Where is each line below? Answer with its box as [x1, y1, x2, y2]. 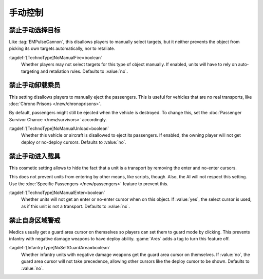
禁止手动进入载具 [9, 152, 60, 160]
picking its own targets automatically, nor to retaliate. [9, 45, 115, 51]
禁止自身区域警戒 [9, 216, 60, 224]
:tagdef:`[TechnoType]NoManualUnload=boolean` [9, 126, 109, 131]
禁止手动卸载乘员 [9, 81, 60, 89]
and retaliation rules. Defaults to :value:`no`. [40, 68, 128, 74]
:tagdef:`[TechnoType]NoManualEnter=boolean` [9, 190, 106, 195]
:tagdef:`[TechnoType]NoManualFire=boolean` [9, 54, 102, 61]
